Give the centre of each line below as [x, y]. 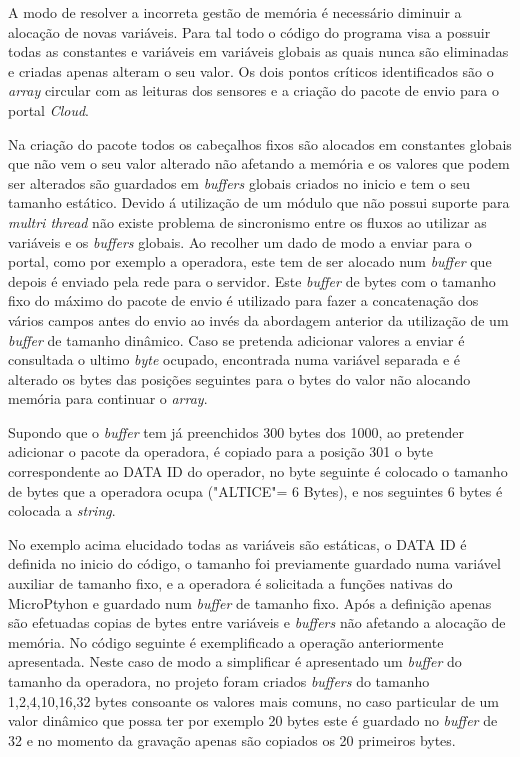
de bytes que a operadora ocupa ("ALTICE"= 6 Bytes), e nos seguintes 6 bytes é [255, 490]
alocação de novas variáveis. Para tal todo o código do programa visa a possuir [249, 31]
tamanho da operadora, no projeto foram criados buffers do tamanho [219, 681]
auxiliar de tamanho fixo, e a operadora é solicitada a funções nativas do [230, 583]
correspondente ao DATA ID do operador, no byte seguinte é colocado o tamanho [258, 471]
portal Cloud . [49, 109]
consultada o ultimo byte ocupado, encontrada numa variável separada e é [234, 359]
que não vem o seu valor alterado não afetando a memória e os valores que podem [259, 163]
